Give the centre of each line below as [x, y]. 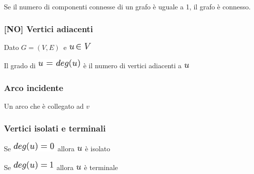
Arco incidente [34, 87]
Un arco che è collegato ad [44, 106]
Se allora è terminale [61, 167]
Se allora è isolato [57, 149]
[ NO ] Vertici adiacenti [49, 28]
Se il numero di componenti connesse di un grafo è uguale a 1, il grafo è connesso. [127, 6]
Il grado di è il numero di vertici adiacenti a [93, 65]
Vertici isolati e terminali [55, 128]
